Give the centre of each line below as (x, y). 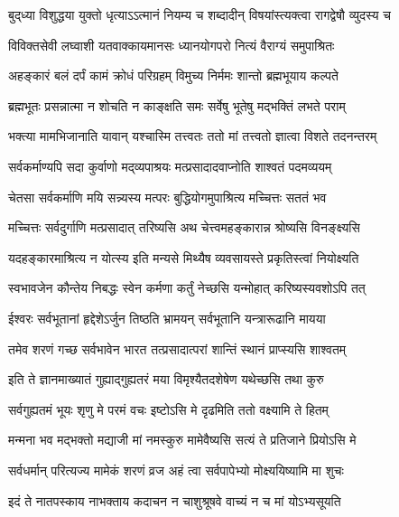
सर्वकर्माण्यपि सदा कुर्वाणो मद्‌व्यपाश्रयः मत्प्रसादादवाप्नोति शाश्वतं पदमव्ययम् (170, 166)
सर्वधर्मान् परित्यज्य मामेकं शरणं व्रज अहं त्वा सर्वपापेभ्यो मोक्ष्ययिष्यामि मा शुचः (176, 470)
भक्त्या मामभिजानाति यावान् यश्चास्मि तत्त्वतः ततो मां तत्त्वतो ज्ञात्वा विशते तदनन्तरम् (193, 136)
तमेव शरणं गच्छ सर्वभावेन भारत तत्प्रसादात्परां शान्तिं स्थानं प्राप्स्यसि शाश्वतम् (177, 348)
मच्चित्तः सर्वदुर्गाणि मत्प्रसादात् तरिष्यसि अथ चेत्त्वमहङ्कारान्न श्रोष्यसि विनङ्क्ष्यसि (184, 227)
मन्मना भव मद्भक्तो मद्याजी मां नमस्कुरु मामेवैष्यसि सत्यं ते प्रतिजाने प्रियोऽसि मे (182, 440)
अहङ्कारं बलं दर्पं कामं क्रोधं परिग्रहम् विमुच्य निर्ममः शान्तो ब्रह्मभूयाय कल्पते (173, 75)
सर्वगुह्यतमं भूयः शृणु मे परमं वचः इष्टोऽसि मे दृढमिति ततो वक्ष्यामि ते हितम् (168, 409)
